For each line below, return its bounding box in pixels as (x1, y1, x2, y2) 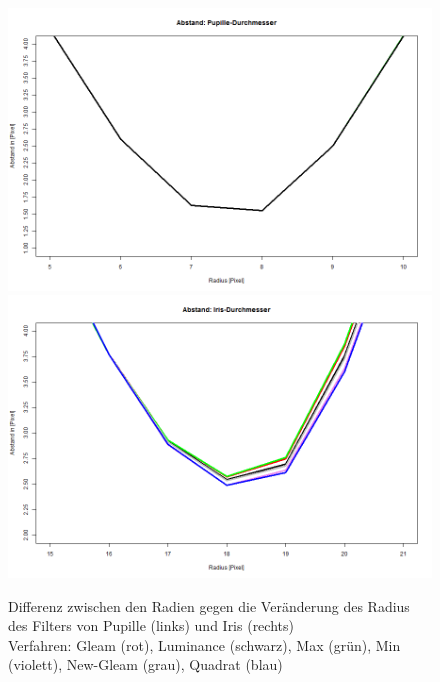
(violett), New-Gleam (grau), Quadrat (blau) (8, 654, 283, 675)
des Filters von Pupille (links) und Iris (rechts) (8, 615, 294, 636)
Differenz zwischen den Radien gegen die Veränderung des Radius (8, 595, 410, 616)
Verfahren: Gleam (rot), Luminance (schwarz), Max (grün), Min (8, 634, 401, 655)
